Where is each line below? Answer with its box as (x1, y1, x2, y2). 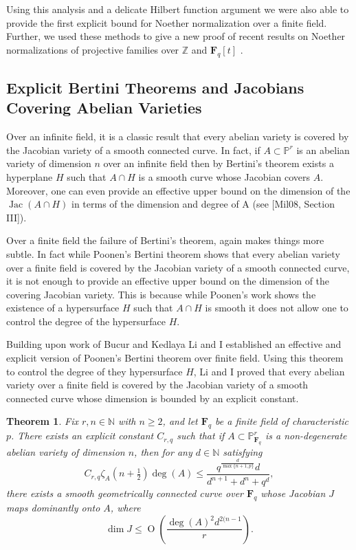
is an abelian (296, 142, 350, 157)
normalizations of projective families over (6, 42, 179, 56)
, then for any (134, 444, 192, 459)
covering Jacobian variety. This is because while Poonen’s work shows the (6, 287, 316, 301)
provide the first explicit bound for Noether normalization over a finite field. (6, 15, 327, 30)
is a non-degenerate (265, 428, 347, 443)
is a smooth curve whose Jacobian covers (138, 169, 311, 184)
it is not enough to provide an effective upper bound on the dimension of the (6, 274, 330, 288)
